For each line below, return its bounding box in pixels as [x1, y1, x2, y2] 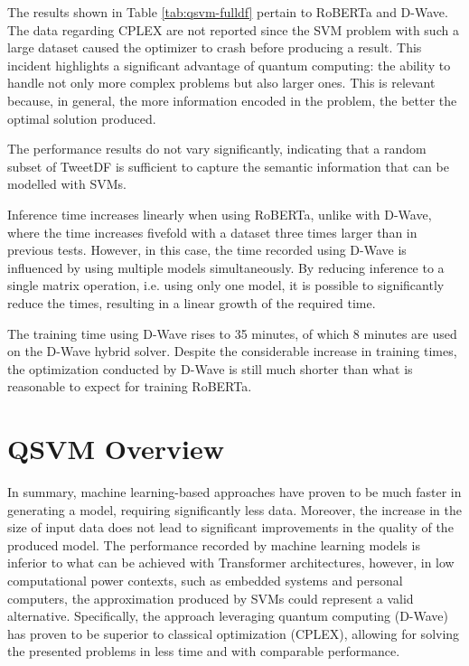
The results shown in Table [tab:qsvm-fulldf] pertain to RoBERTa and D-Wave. [7, 3, 448, 21]
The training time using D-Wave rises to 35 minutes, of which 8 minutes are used [7, 324, 457, 342]
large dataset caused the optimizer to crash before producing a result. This [7, 38, 422, 57]
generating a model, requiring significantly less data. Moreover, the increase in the [7, 500, 462, 519]
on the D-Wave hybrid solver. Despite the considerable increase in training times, [7, 342, 457, 361]
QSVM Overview [7, 430, 224, 467]
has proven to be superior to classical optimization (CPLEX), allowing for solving [7, 624, 460, 643]
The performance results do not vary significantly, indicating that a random [7, 139, 427, 158]
